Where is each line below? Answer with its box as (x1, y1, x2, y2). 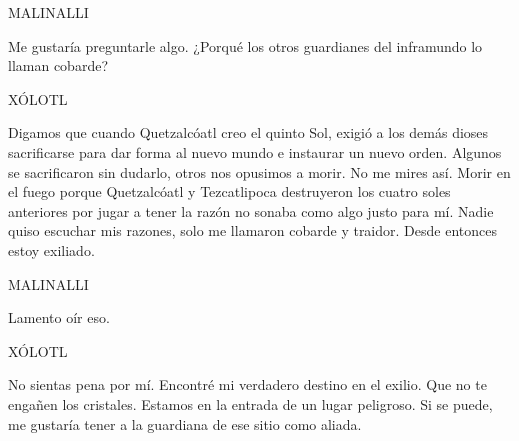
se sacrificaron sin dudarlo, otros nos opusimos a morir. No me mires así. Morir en (8, 161, 511, 182)
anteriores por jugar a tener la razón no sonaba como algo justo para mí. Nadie (8, 200, 494, 221)
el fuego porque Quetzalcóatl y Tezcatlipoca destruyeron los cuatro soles (8, 181, 451, 202)
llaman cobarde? (8, 55, 108, 76)
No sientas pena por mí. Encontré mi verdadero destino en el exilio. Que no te (8, 374, 487, 395)
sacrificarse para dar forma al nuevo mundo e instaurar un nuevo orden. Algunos (8, 141, 502, 162)
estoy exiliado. (8, 239, 95, 260)
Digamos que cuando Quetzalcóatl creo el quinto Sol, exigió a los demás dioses (8, 122, 489, 143)
